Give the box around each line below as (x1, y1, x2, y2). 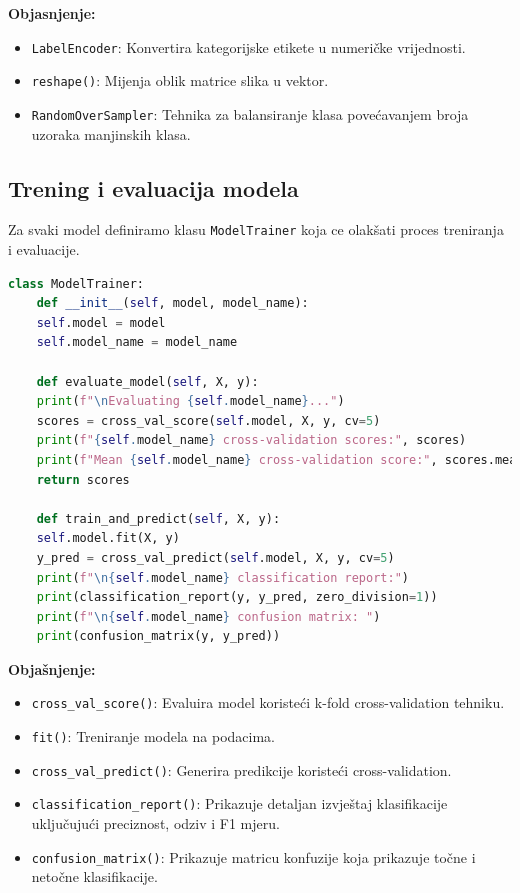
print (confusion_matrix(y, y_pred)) (36, 629, 281, 644)
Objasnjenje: (8, 3, 96, 23)
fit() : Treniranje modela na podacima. (31, 726, 275, 747)
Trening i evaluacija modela (8, 172, 299, 203)
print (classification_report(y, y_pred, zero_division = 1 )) (36, 590, 438, 605)
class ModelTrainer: (8, 276, 145, 291)
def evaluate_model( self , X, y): (36, 374, 259, 389)
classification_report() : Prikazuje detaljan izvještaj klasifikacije (31, 793, 448, 814)
